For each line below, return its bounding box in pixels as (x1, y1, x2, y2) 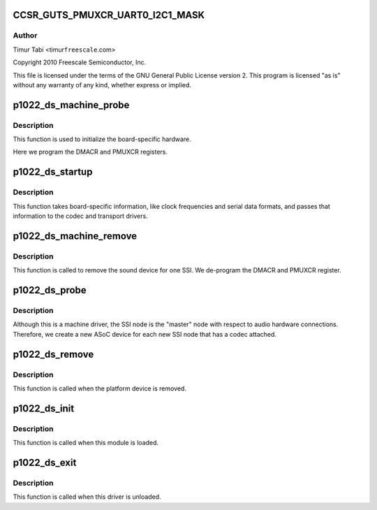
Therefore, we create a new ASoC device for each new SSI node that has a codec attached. (13, 330, 277, 338)
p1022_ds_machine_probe (13, 99, 130, 111)
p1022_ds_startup (13, 166, 93, 178)
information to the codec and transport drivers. (13, 212, 148, 220)
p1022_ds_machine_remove (13, 230, 138, 242)
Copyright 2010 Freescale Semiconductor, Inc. (13, 58, 147, 66)
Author (13, 31, 38, 41)
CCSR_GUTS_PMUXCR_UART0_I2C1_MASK (13, 9, 205, 21)
